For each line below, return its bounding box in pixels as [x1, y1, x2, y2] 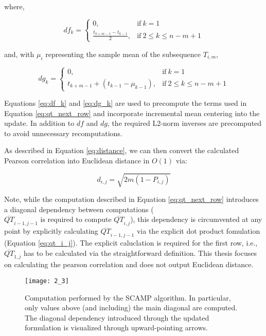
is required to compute [40, 216, 112, 224]
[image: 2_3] [25, 277, 69, 285]
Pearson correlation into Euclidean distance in [4, 155, 150, 166]
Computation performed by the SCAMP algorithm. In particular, [25, 292, 231, 303]
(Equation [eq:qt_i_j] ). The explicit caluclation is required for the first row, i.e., [4, 237, 258, 248]
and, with [4, 48, 34, 59]
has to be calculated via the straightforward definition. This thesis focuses [24, 247, 257, 258]
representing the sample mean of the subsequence [45, 48, 201, 59]
